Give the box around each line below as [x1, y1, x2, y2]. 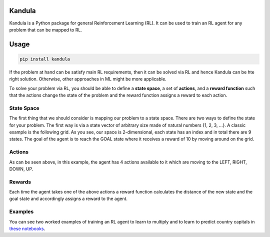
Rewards [9, 178, 31, 185]
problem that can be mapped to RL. [9, 26, 82, 32]
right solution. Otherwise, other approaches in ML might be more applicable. [9, 76, 167, 82]
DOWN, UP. [9, 165, 33, 172]
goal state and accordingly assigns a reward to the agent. [9, 195, 127, 202]
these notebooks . [9, 225, 45, 231]
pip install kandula [19, 56, 70, 62]
